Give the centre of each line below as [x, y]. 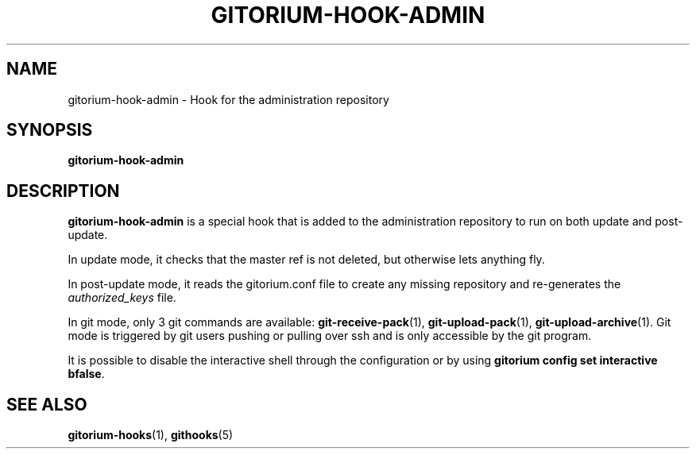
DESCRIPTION [63, 191]
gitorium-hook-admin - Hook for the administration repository [228, 99]
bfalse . [86, 374]
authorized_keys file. [122, 298]
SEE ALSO [47, 404]
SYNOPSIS [50, 130]
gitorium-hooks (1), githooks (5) [151, 435]
